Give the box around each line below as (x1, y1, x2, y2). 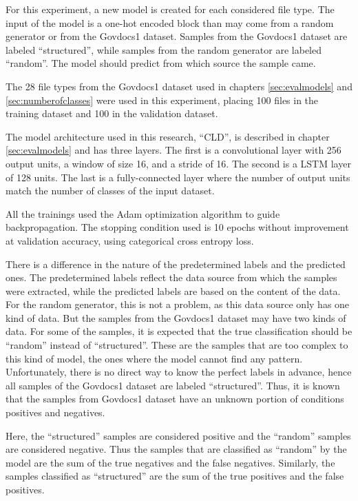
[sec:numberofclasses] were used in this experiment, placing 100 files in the (6, 92, 319, 107)
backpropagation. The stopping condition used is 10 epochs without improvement (6, 220, 349, 234)
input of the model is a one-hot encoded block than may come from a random (6, 15, 334, 30)
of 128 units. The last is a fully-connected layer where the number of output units (6, 170, 350, 184)
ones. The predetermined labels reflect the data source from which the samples (6, 270, 337, 285)
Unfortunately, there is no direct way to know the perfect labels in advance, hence (6, 365, 352, 379)
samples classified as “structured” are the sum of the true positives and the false (6, 469, 344, 483)
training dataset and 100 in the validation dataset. (6, 106, 218, 121)
